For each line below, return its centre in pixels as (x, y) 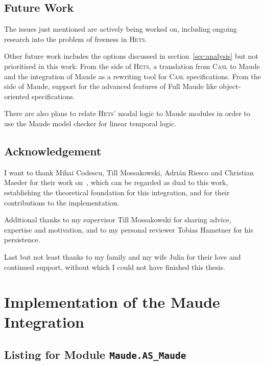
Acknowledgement (53, 151)
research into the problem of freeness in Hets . (76, 39)
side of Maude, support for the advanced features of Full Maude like (111, 86)
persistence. (22, 239)
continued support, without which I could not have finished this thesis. (115, 267)
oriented (17, 96)
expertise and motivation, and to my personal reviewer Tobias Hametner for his (129, 229)
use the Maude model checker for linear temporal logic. (90, 123)
